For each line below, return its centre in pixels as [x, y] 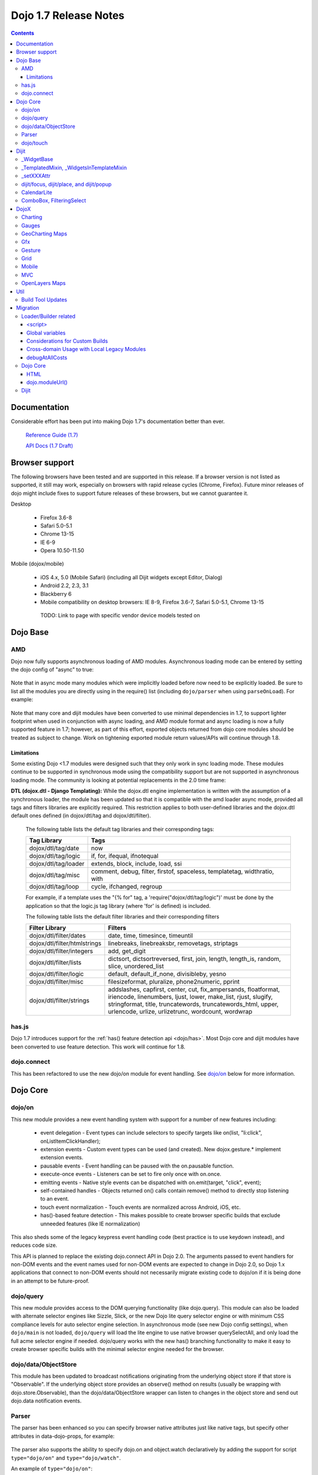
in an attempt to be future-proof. [50, 1281]
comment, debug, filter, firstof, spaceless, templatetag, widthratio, [183, 871]
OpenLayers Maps [44, 283]
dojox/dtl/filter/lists [55, 963]
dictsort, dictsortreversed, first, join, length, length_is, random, [194, 959]
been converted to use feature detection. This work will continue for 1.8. [98, 1047]
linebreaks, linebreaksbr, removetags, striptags [173, 943]
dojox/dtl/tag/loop [54, 887]
